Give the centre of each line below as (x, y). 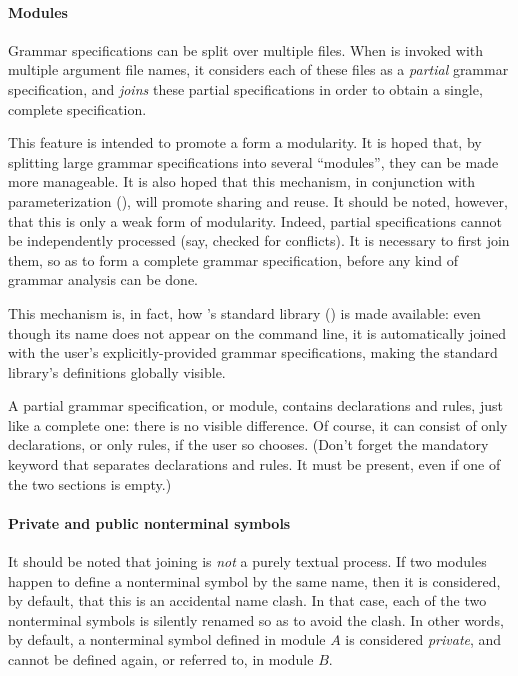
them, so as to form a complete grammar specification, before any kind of (233, 259)
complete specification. (77, 108)
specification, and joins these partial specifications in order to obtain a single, (245, 88)
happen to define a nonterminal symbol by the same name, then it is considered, (254, 580)
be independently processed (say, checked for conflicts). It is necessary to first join (259, 240)
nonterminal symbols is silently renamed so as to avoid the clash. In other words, (256, 619)
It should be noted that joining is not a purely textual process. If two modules (247, 561)
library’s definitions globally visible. (117, 371)
